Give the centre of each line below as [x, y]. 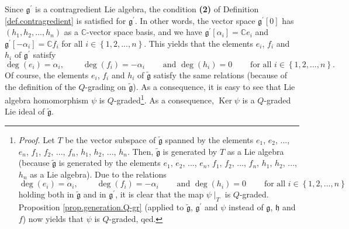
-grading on [106, 86]
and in [95, 194]
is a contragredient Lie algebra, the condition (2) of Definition [147, 9]
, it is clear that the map [160, 194]
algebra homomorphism [47, 100]
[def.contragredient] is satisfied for [65, 20]
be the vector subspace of [110, 140]
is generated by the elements [110, 163]
